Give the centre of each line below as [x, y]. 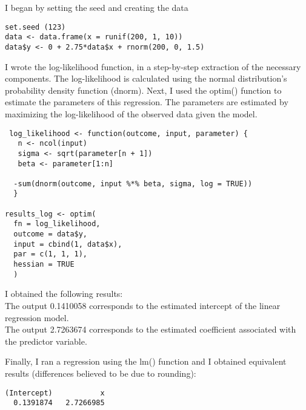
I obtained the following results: [64, 294]
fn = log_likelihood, [57, 224]
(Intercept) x [55, 393]
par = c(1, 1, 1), [51, 254]
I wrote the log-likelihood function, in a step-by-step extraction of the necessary [153, 66]
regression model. [37, 317]
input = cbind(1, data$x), [68, 244]
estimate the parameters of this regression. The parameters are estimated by [147, 102]
